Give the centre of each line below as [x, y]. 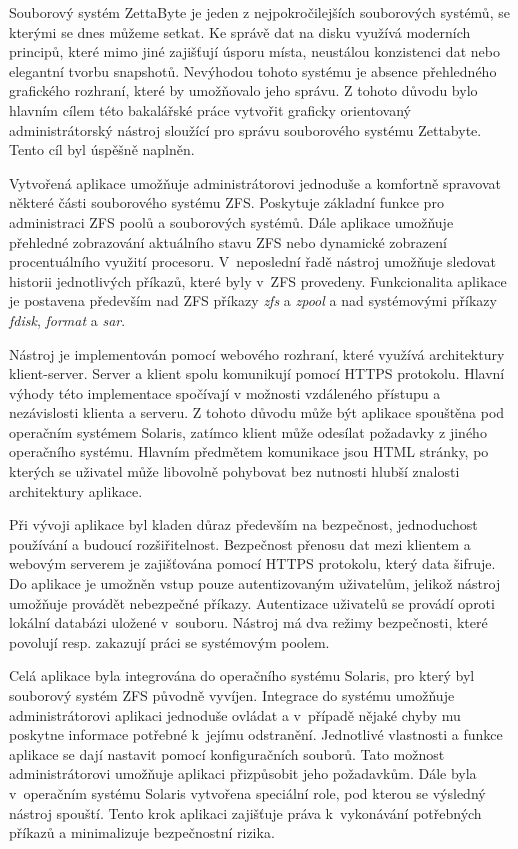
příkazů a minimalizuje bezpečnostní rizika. [142, 832]
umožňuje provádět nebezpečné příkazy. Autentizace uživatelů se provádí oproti [252, 602]
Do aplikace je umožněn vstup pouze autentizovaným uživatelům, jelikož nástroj [255, 583]
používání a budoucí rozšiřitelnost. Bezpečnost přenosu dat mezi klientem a [240, 543]
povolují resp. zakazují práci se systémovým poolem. [169, 641]
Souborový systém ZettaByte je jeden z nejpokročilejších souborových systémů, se [259, 12]
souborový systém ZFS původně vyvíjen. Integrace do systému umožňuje [232, 695]
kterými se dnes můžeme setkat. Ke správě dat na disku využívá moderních [240, 31]
